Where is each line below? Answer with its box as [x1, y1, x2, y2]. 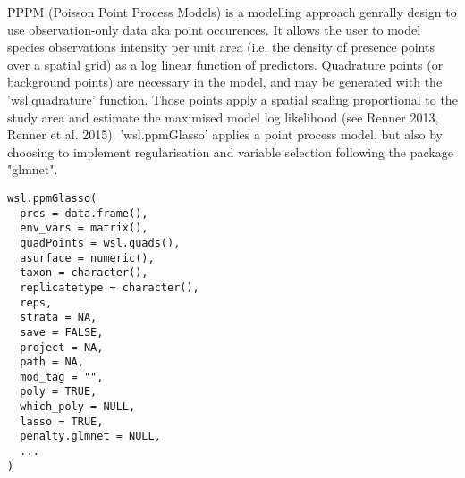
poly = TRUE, [20, 385, 97, 398]
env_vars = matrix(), [20, 222, 148, 235]
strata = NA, [20, 311, 97, 324]
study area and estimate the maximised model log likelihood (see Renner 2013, [7, 107, 439, 126]
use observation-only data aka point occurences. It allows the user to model [7, 20, 421, 38]
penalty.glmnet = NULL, [20, 430, 161, 443]
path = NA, [20, 356, 84, 369]
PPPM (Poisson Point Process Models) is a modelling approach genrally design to [7, 3, 457, 21]
